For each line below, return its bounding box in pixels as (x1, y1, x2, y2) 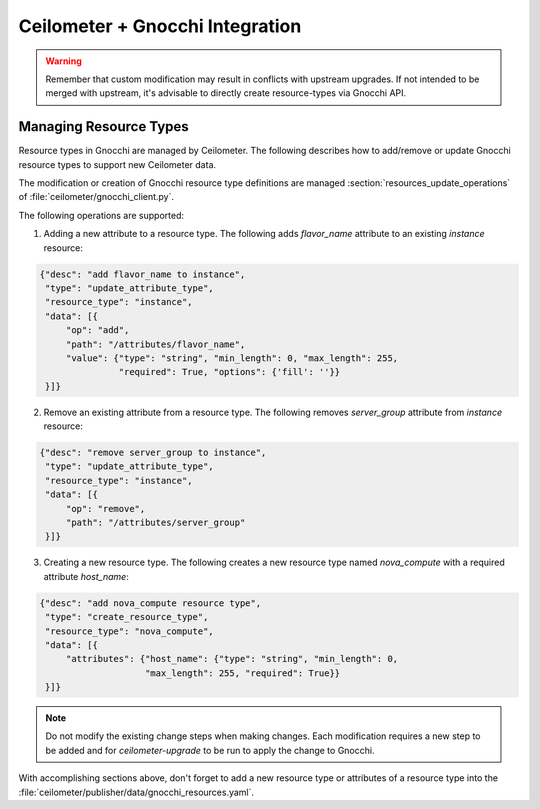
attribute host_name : (43, 570, 129, 582)
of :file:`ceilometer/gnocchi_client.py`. (18, 191, 175, 203)
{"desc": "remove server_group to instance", (39, 447, 267, 459)
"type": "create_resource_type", (45, 611, 209, 623)
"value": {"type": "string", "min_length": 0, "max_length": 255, (65, 352, 399, 364)
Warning (45, 55, 82, 67)
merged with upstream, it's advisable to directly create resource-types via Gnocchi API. (45, 87, 407, 99)
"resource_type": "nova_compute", (45, 625, 214, 637)
